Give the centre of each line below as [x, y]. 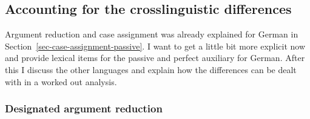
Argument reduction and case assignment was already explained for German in [152, 34]
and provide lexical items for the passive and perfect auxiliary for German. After [155, 58]
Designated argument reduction [84, 108]
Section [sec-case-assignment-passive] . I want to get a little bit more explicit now [155, 46]
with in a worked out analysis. [61, 81]
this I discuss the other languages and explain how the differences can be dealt [151, 69]
